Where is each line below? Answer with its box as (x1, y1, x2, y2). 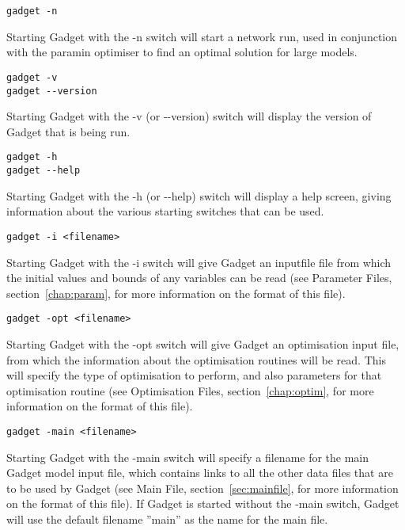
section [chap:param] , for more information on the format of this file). (6, 284, 346, 301)
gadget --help (6, 165, 81, 176)
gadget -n (6, 6, 58, 17)
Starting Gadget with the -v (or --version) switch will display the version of (6, 108, 372, 124)
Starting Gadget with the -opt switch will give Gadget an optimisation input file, (6, 335, 399, 352)
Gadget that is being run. (6, 123, 131, 139)
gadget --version (6, 85, 97, 97)
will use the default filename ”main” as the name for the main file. (6, 510, 328, 527)
